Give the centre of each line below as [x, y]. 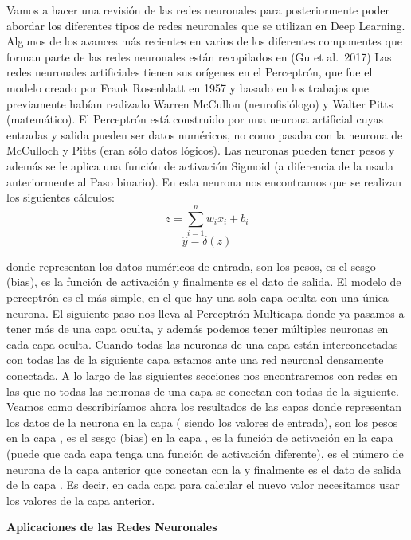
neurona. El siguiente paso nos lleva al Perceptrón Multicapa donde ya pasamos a [205, 313]
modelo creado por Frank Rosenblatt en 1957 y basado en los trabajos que [188, 87]
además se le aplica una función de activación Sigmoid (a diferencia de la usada [200, 165]
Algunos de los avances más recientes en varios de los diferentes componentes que [204, 41]
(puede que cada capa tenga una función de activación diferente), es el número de [205, 453]
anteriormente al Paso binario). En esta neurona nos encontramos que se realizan [204, 181]
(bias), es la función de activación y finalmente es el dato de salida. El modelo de [204, 282]
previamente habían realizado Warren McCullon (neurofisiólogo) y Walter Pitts [200, 103]
